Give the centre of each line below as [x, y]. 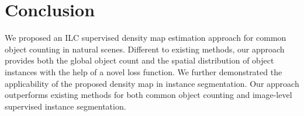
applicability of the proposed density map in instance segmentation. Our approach [152, 83]
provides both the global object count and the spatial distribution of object [139, 60]
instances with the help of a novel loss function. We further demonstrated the [144, 71]
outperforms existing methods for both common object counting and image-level [148, 95]
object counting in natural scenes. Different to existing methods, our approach [145, 49]
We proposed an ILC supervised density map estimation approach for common [146, 38]
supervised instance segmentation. [65, 106]
